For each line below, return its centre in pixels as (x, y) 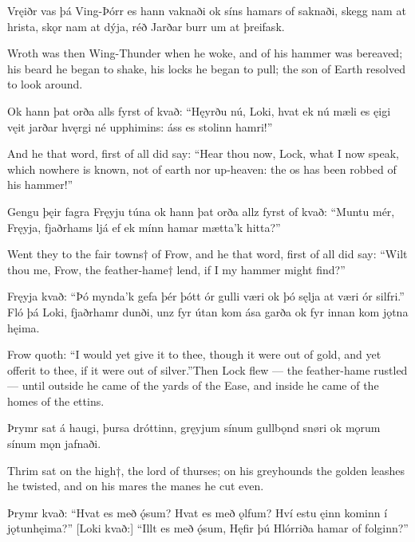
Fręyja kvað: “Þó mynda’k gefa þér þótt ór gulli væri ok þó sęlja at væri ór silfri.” (206, 296)
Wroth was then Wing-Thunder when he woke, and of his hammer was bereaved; (205, 53)
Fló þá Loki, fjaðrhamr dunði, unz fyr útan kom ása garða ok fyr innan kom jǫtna (208, 311)
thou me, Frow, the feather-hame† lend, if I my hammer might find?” (176, 269)
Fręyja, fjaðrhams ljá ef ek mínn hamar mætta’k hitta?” (144, 227)
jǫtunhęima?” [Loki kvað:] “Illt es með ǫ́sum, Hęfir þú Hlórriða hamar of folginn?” (208, 528)
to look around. (45, 84)
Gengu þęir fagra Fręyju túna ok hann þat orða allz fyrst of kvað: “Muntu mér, (201, 211)
